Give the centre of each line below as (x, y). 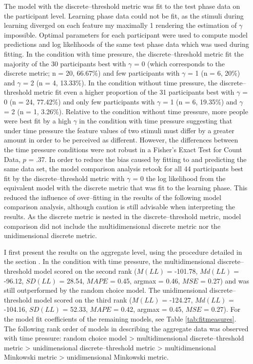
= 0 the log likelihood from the (179, 178)
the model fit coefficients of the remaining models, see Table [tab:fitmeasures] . (120, 319)
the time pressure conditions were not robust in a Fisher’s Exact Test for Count (123, 149)
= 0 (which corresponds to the (179, 63)
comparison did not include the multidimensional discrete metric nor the (112, 226)
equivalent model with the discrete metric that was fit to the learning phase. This (126, 188)
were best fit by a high (38, 121)
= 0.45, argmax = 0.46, (145, 280)
